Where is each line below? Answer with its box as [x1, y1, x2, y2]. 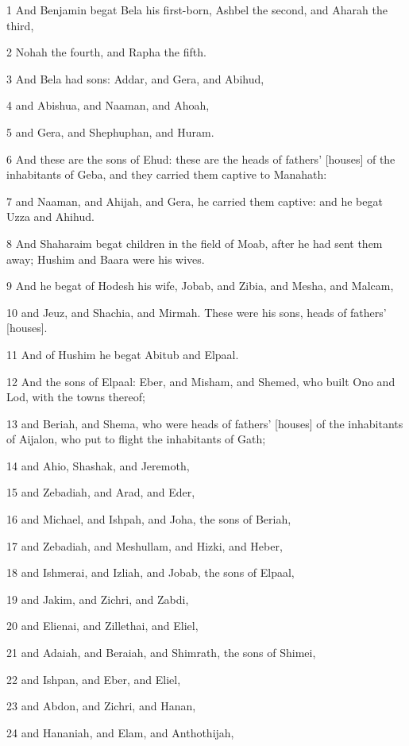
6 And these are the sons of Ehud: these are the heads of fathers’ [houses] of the [6, 150, 395, 167]
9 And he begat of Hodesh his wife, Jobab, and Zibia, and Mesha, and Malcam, [6, 277, 394, 294]
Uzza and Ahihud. [6, 208, 95, 225]
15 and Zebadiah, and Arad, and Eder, [6, 484, 195, 501]
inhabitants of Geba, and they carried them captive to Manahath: [6, 166, 327, 183]
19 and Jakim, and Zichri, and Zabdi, [6, 590, 189, 607]
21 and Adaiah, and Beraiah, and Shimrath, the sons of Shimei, [6, 644, 316, 661]
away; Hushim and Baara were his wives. [6, 250, 205, 267]
